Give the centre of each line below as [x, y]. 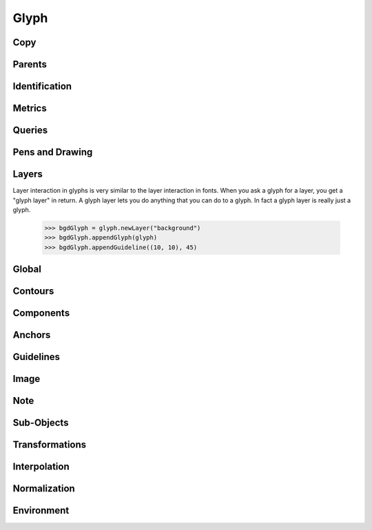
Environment [41, 510]
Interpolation [41, 467]
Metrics [30, 108]
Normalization [44, 489]
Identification [42, 86]
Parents [30, 64]
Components [41, 313]
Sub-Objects [41, 423]
